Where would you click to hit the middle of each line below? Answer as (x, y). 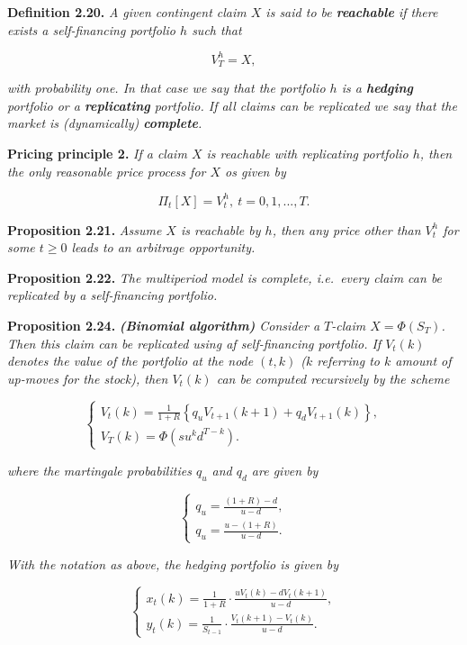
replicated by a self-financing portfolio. (112, 295)
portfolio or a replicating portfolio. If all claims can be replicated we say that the (232, 105)
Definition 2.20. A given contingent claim (127, 12)
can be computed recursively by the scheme (333, 378)
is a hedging (377, 88)
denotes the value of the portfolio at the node (130, 361)
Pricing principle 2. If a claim (97, 153)
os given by (256, 171)
